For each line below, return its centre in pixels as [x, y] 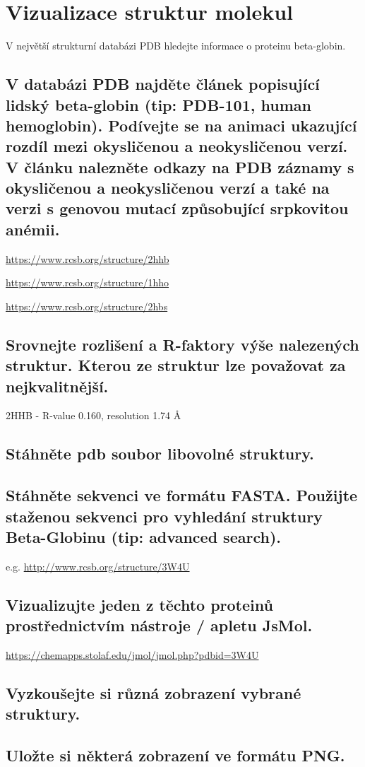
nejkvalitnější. [57, 386]
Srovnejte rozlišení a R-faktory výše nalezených [182, 344]
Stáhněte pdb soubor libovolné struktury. [160, 453]
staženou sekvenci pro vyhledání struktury [164, 516]
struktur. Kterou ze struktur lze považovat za [176, 365]
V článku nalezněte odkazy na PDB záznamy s [180, 166]
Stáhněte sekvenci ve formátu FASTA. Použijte [182, 495]
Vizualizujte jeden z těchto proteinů [139, 604]
